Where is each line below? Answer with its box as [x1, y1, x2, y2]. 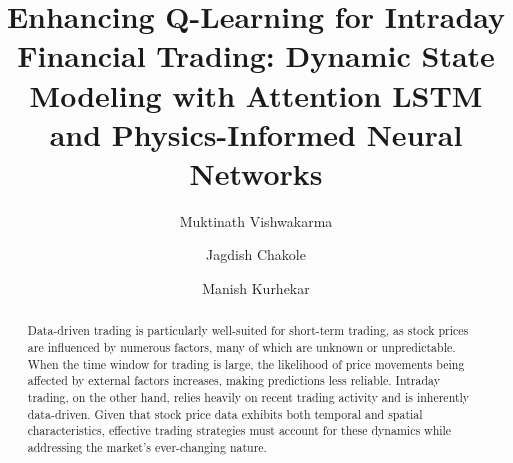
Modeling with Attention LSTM [29, 74, 483, 115]
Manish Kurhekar [202, 278, 310, 299]
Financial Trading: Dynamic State [17, 35, 495, 76]
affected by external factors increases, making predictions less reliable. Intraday [27, 372, 440, 389]
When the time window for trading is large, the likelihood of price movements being [27, 355, 465, 372]
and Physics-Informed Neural [49, 113, 463, 154]
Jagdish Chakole [206, 244, 306, 265]
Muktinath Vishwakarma [179, 210, 333, 231]
